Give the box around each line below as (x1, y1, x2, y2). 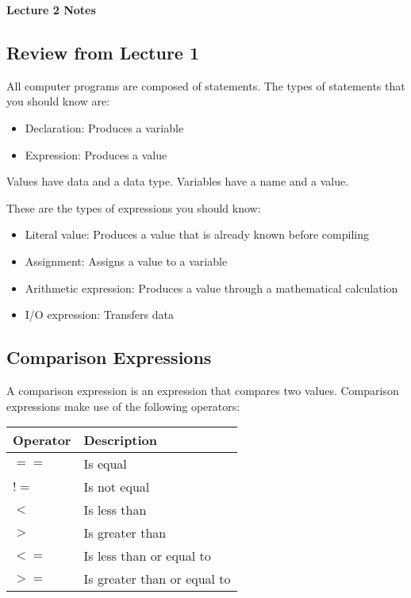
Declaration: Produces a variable (25, 119, 184, 136)
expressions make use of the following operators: (6, 397, 240, 414)
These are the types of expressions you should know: (6, 199, 261, 216)
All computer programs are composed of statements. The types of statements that (6, 77, 405, 94)
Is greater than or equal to (83, 569, 231, 588)
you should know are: (6, 93, 110, 109)
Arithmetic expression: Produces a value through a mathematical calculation (25, 279, 398, 296)
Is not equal (83, 477, 150, 496)
